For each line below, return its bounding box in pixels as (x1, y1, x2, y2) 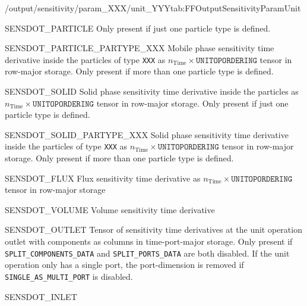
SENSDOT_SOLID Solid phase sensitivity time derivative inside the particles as (5, 85, 299, 98)
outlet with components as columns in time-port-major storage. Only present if (5, 235, 293, 248)
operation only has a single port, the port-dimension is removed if (5, 258, 244, 271)
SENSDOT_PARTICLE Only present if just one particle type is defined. (5, 21, 271, 34)
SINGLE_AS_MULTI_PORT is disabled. (5, 270, 133, 282)
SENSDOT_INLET (5, 290, 77, 302)
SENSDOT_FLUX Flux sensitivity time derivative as (5, 171, 201, 184)
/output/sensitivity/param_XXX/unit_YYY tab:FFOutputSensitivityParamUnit (5, 2, 301, 14)
